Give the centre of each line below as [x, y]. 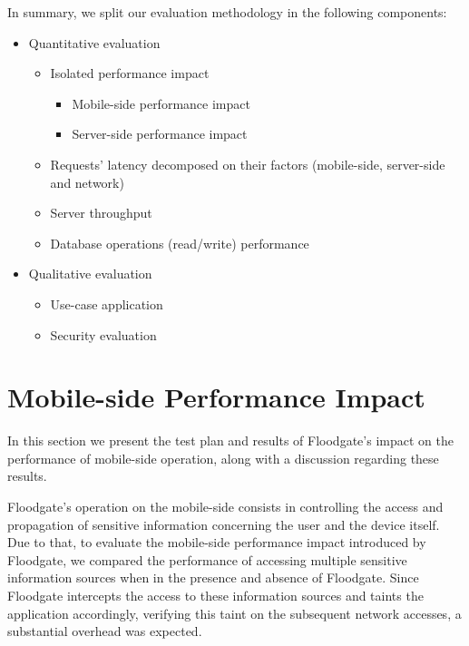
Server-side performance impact [160, 134]
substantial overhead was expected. [105, 631]
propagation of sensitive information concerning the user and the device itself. [224, 524]
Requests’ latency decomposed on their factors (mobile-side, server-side [248, 164]
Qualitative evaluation [90, 274]
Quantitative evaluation [94, 42]
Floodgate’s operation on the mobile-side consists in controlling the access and [225, 507]
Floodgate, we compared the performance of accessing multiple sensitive [207, 559]
